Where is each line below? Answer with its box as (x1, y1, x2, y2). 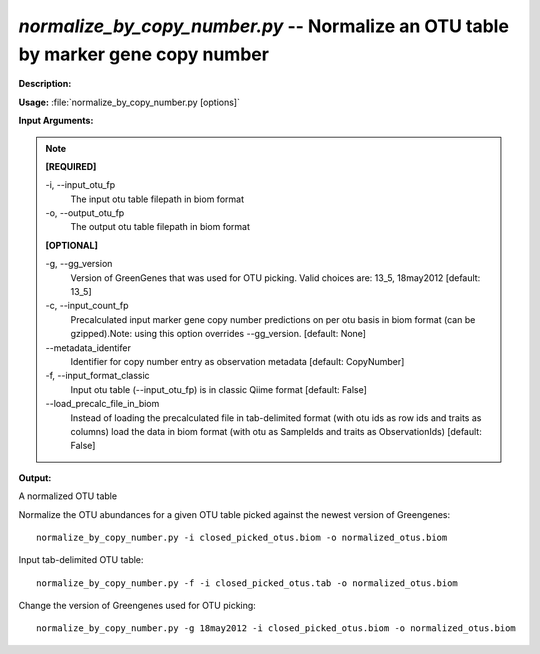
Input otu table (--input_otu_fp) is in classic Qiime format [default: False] (70, 383, 367, 395)
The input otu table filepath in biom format (70, 193, 245, 205)
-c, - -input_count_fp (45, 300, 129, 312)
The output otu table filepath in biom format (70, 221, 250, 233)
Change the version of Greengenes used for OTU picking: (18, 600, 257, 612)
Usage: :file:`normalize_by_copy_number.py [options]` (18, 96, 240, 108)
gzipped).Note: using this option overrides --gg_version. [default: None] (70, 328, 367, 340)
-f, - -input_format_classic (45, 370, 150, 382)
